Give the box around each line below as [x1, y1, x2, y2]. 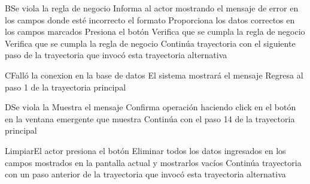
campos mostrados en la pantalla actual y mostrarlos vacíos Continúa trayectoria [5, 156, 302, 168]
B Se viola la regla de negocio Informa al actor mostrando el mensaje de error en [5, 2, 299, 14]
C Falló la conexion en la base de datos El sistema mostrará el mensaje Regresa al [5, 68, 303, 81]
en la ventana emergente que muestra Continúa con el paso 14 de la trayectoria [5, 112, 295, 125]
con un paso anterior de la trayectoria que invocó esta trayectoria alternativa [5, 168, 286, 180]
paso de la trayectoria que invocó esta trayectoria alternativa [5, 49, 227, 61]
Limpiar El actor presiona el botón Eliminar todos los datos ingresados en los [5, 144, 286, 156]
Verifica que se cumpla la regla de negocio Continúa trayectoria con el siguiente [5, 37, 296, 49]
